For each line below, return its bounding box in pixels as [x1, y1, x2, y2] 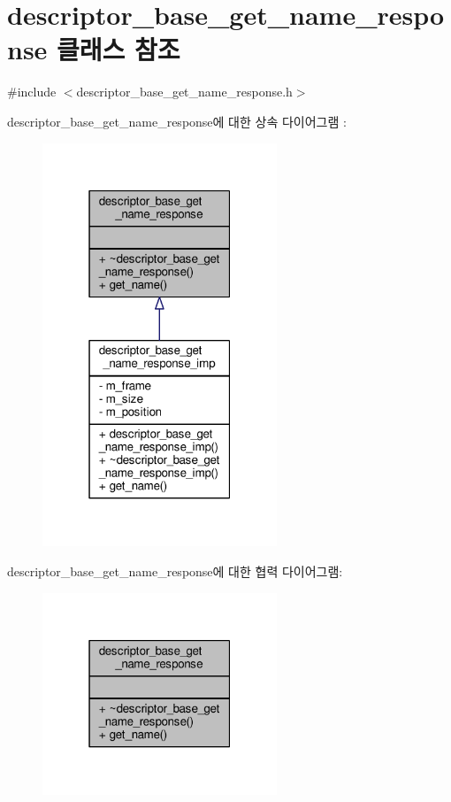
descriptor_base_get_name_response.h [76, 82, 293, 101]
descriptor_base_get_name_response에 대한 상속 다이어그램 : [7, 112, 347, 130]
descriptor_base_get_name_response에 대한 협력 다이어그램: [7, 561, 343, 580]
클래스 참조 [57, 31, 180, 67]
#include [7, 82, 57, 101]
